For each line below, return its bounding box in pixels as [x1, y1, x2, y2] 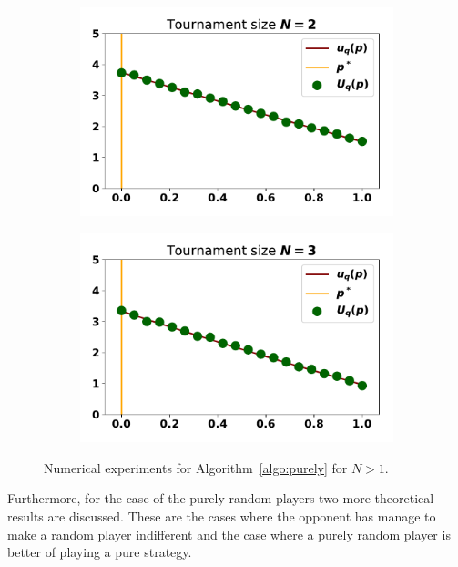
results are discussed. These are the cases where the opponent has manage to [7, 507, 436, 526]
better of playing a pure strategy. [7, 542, 192, 562]
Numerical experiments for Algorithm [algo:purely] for [44, 458, 348, 477]
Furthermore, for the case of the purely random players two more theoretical [7, 489, 434, 508]
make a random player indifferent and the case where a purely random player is [7, 524, 451, 543]
